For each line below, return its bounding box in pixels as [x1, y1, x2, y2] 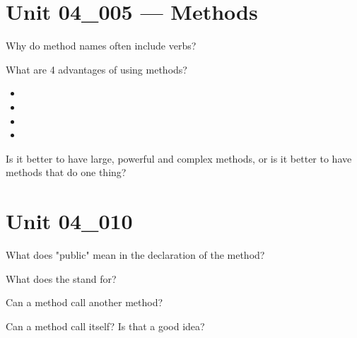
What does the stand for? [6, 271, 117, 286]
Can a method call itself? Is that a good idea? [6, 318, 205, 333]
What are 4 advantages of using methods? [6, 62, 187, 76]
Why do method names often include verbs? [6, 38, 197, 53]
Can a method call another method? [6, 295, 163, 310]
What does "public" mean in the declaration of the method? [6, 247, 265, 262]
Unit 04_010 [6, 206, 133, 235]
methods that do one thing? [6, 165, 127, 180]
